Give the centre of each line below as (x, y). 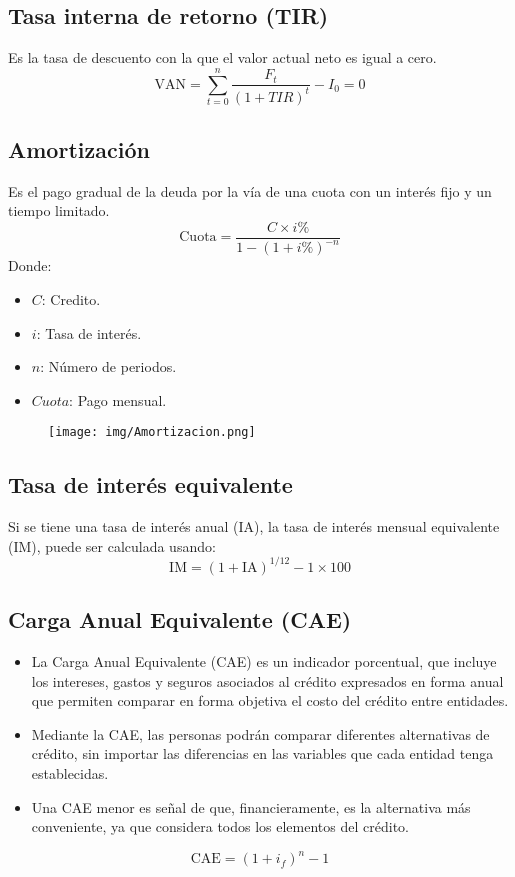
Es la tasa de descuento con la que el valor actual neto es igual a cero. (222, 57)
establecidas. (70, 773)
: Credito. (71, 298)
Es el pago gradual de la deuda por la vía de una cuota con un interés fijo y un (250, 190)
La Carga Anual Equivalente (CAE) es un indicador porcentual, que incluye (264, 661)
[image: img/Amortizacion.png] (152, 432)
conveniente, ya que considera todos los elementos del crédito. (220, 826)
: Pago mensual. (118, 399)
